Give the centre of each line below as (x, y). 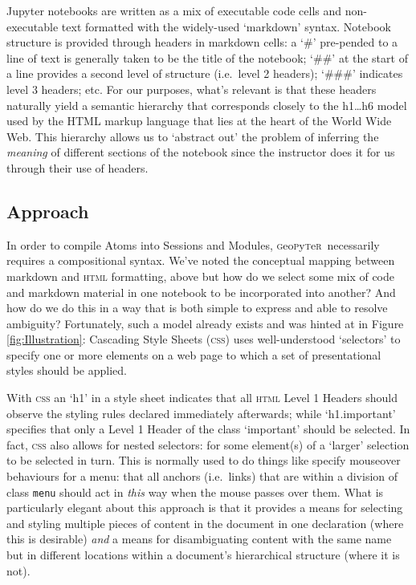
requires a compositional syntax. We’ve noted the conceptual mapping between (201, 260)
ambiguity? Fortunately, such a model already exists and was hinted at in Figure (205, 323)
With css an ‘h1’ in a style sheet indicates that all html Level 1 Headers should (202, 398)
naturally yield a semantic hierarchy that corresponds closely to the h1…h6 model (207, 105)
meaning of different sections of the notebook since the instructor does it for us (201, 152)
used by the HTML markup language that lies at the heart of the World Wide (199, 121)
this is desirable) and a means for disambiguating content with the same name (199, 539)
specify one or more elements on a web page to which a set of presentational (194, 354)
